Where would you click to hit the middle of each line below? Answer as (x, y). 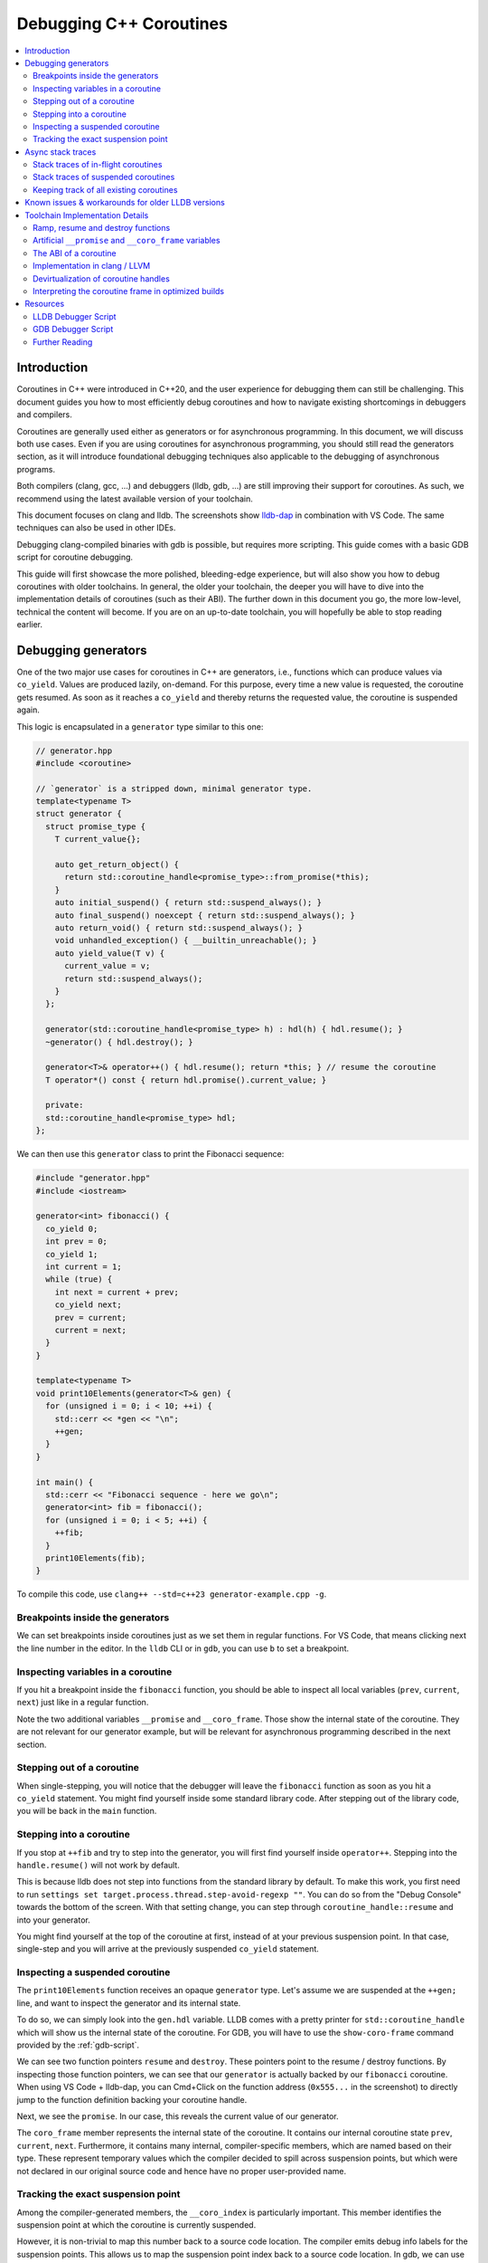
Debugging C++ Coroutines (122, 24)
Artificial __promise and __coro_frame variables (127, 241)
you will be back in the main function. (87, 1811)
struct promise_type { (96, 826)
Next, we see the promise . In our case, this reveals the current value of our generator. (178, 2116)
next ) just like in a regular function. (83, 1703)
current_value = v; (108, 966)
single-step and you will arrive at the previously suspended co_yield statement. (168, 1949)
